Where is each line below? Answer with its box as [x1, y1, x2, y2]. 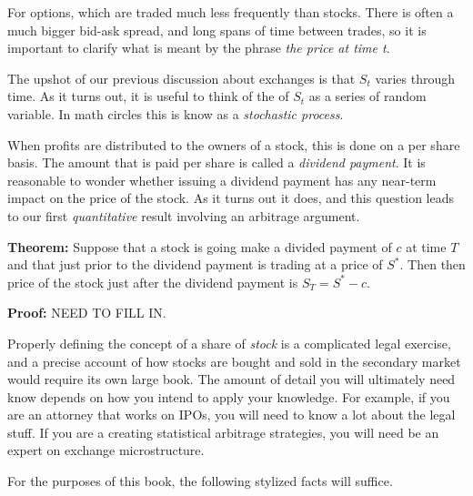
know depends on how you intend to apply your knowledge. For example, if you [7, 387, 450, 406]
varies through [375, 68, 456, 87]
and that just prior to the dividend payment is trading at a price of [7, 255, 383, 274]
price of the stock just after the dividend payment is [7, 272, 298, 291]
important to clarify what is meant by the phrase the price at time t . [7, 38, 390, 57]
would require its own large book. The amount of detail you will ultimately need [7, 369, 456, 389]
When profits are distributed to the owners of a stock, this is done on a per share [7, 135, 460, 154]
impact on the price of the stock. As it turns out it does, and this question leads [7, 188, 454, 208]
